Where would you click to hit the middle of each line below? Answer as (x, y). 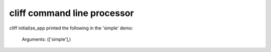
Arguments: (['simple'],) (46, 39)
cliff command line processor (72, 13)
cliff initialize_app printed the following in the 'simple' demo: (71, 28)
